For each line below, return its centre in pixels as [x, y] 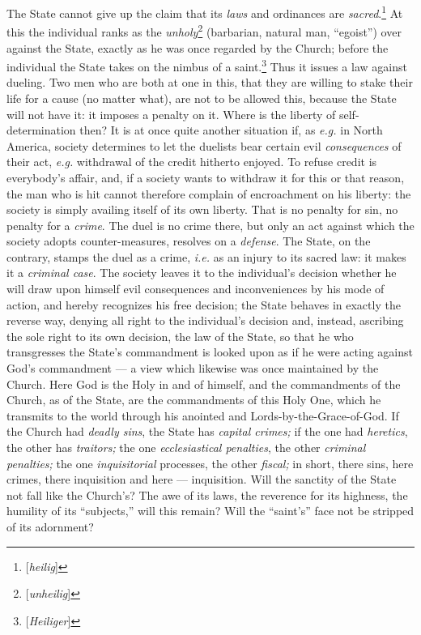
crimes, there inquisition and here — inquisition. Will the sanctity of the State [202, 479]
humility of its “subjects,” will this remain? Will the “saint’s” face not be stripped [210, 511]
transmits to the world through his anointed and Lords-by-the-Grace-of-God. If [203, 415]
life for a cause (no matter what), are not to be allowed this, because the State [202, 98]
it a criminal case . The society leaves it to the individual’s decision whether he [202, 273]
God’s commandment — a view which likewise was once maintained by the [193, 368]
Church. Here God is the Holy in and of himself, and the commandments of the [204, 384]
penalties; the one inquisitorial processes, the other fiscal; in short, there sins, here [210, 463]
